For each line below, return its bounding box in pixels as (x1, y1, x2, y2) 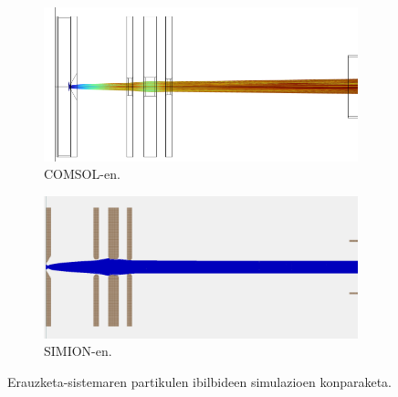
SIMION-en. (44, 341, 112, 360)
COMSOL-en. (44, 164, 120, 183)
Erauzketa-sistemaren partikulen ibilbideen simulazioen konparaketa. (7, 371, 393, 391)
